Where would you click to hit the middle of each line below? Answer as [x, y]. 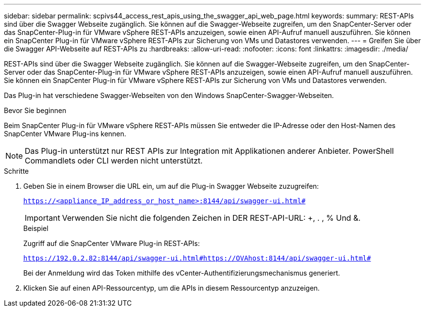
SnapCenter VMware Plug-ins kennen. [65, 134]
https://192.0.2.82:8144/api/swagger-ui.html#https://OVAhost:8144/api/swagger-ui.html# [197, 258]
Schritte [16, 171]
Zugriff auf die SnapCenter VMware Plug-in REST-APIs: [112, 243]
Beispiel [36, 228]
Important [42, 218]
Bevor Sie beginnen [35, 110]
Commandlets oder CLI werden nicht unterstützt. [114, 161]
